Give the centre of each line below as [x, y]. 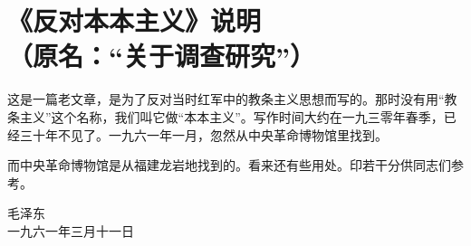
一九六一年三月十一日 [71, 230]
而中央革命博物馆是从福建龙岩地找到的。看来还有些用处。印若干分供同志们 [229, 165]
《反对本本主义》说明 [135, 20]
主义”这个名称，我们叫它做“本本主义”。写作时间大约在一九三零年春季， [231, 116]
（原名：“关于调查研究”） [161, 56]
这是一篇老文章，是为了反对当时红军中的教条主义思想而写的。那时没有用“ [226, 99]
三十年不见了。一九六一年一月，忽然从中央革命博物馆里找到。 [203, 134]
